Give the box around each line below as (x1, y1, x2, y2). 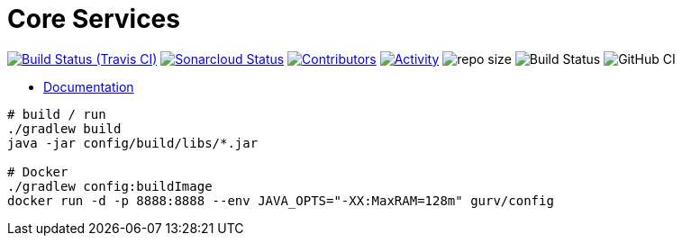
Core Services (7, 4, 180, 34)
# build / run (7, 106, 106, 121)
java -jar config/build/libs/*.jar (7, 135, 259, 150)
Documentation (43, 78, 134, 94)
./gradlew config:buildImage (7, 178, 213, 193)
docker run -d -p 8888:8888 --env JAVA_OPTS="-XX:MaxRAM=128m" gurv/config (7, 193, 554, 208)
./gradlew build (7, 121, 122, 136)
